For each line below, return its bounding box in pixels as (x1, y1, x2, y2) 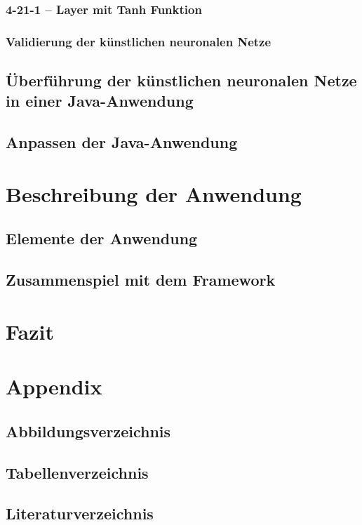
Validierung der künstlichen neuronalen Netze (6, 32, 271, 50)
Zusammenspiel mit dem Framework (6, 269, 276, 291)
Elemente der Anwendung (6, 227, 198, 249)
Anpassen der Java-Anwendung (6, 131, 238, 153)
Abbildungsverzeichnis (6, 420, 171, 441)
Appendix (6, 372, 102, 401)
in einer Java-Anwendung (6, 90, 194, 112)
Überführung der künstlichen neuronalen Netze (6, 69, 357, 91)
